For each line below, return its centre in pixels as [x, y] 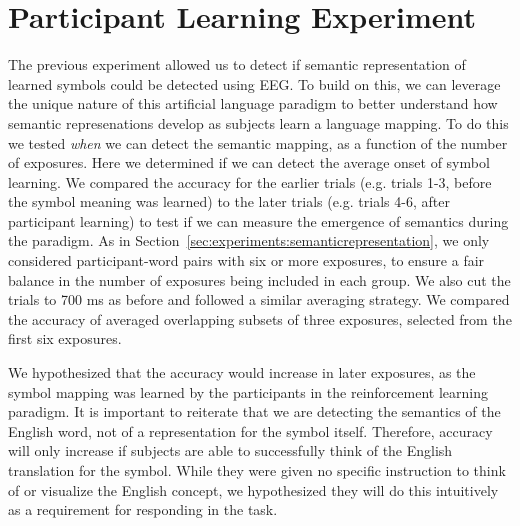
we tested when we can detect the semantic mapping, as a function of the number [258, 142]
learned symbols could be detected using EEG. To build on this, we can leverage [254, 83]
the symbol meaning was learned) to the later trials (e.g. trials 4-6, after [229, 201]
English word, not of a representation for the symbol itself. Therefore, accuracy [250, 430]
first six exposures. [65, 338]
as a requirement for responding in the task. [143, 509]
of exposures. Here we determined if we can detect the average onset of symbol [249, 162]
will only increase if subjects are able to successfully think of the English [230, 450]
